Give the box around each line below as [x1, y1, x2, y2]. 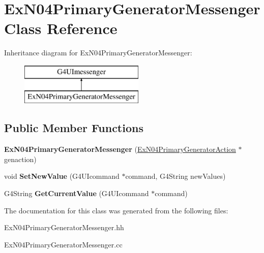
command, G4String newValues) [125, 171, 226, 181]
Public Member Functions [4, 120, 143, 136]
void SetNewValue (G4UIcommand [4, 171, 120, 181]
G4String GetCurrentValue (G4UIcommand [4, 188, 149, 199]
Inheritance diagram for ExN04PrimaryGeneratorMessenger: [4, 47, 192, 58]
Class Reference [4, 18, 118, 39]
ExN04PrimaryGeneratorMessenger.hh [4, 222, 124, 233]
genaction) [4, 153, 37, 164]
